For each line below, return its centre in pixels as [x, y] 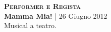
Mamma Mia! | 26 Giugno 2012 [56, 16]
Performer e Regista [42, 6]
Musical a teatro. [30, 25]
